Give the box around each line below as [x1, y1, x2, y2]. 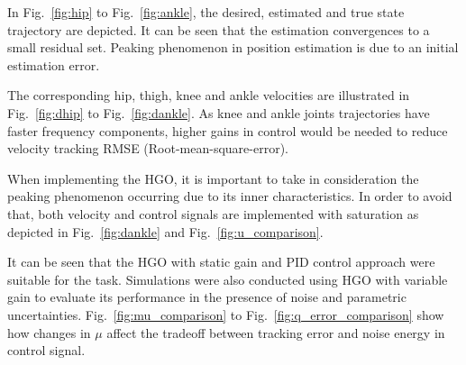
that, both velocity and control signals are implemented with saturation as [7, 204, 419, 223]
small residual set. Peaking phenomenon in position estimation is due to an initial [7, 38, 459, 57]
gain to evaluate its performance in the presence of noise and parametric [7, 287, 407, 306]
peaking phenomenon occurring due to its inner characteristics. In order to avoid [7, 187, 452, 205]
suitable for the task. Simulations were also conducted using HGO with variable [7, 269, 448, 288]
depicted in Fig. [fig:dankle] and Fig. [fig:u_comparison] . [7, 222, 324, 241]
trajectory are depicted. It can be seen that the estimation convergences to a [7, 20, 430, 39]
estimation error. [7, 55, 100, 74]
